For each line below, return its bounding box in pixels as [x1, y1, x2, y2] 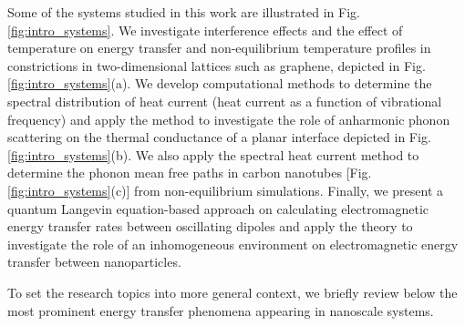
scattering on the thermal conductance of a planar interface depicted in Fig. [7, 127, 431, 147]
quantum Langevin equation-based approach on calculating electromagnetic [7, 199, 429, 218]
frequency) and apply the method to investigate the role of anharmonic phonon [7, 109, 450, 128]
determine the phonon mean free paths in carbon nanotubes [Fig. [7, 163, 372, 182]
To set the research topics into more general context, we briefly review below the [7, 282, 458, 301]
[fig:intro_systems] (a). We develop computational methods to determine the [7, 74, 432, 93]
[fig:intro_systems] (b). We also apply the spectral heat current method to [7, 145, 419, 164]
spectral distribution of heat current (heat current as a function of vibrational [7, 91, 442, 110]
